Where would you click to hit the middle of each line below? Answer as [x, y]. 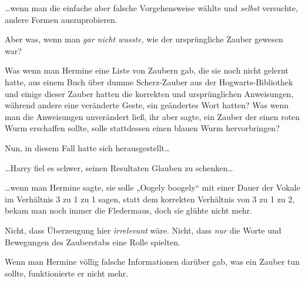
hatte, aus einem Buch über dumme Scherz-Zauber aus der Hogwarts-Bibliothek [149, 81]
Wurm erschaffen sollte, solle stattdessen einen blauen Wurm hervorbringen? [142, 128]
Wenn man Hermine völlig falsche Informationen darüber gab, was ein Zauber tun [152, 262]
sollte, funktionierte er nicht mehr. [67, 273]
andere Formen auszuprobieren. [61, 19]
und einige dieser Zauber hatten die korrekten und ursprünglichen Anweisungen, [149, 93]
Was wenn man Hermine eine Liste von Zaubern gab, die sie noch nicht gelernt [147, 70]
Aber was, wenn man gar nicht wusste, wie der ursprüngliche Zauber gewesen [144, 39]
